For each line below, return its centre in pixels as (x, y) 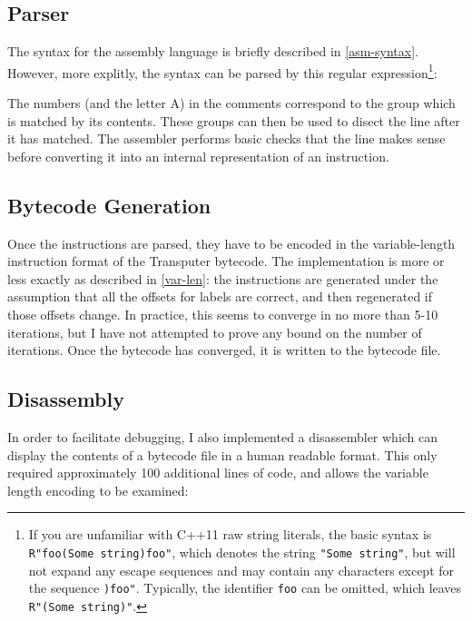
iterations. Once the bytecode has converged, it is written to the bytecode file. (224, 350)
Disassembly (66, 399)
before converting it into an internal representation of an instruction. (198, 156)
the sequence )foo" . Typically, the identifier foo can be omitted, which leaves (245, 588)
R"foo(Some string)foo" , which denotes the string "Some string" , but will (242, 552)
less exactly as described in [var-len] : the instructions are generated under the (223, 278)
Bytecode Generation (109, 205)
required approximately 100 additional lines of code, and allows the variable (218, 473)
